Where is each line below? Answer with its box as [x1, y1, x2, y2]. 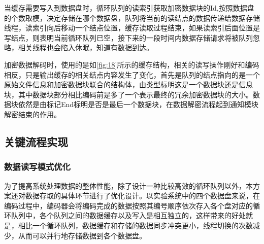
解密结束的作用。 [4, 109, 61, 119]
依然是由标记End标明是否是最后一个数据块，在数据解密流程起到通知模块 [18, 99, 259, 110]
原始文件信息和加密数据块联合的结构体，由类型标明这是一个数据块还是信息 [4, 79, 253, 90]
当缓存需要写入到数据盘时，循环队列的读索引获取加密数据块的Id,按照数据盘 [4, 3, 254, 13]
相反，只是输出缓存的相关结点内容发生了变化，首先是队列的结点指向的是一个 [4, 69, 260, 80]
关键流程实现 [4, 133, 68, 149]
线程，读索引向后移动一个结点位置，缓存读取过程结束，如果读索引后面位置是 [4, 22, 260, 33]
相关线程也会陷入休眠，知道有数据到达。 [18, 42, 153, 53]
